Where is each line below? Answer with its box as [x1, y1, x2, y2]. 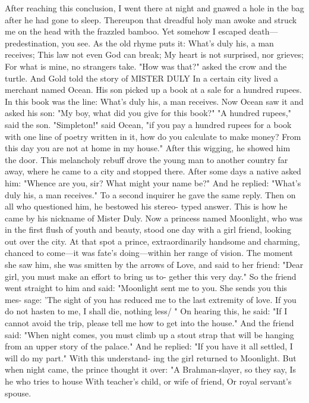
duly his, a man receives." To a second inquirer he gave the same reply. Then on [5, 188, 296, 201]
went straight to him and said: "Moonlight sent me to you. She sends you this [5, 282, 288, 294]
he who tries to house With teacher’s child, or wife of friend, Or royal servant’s [5, 375, 292, 387]
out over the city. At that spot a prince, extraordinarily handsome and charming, [5, 235, 300, 247]
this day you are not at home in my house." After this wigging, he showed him [5, 142, 291, 154]
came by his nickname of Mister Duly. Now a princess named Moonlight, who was [5, 211, 303, 224]
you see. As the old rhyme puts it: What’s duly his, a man [61, 36, 274, 49]
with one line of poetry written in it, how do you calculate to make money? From [5, 130, 301, 142]
